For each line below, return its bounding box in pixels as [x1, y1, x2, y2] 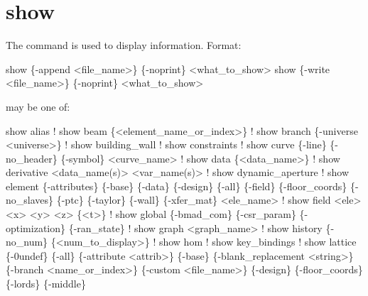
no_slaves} [6, 192, 54, 207]
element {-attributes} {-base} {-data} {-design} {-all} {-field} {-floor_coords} [6, 178, 347, 193]
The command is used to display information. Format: [6, 38, 242, 53]
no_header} [6, 150, 58, 165]
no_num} [6, 234, 48, 249]
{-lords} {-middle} [6, 276, 86, 291]
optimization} [6, 220, 66, 235]
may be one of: [6, 99, 70, 114]
